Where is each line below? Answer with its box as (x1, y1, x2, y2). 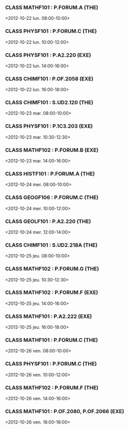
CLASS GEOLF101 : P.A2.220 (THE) (5, 218, 91, 225)
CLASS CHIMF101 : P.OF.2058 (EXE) (5, 75, 94, 82)
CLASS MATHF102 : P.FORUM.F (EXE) (5, 289, 98, 296)
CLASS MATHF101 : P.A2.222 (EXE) (5, 313, 92, 320)
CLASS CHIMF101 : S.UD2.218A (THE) (5, 241, 98, 248)
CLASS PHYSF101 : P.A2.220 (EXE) (5, 51, 91, 58)
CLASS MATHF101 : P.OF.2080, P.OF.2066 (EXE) (5, 408, 125, 415)
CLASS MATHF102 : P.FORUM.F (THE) (5, 384, 99, 391)
